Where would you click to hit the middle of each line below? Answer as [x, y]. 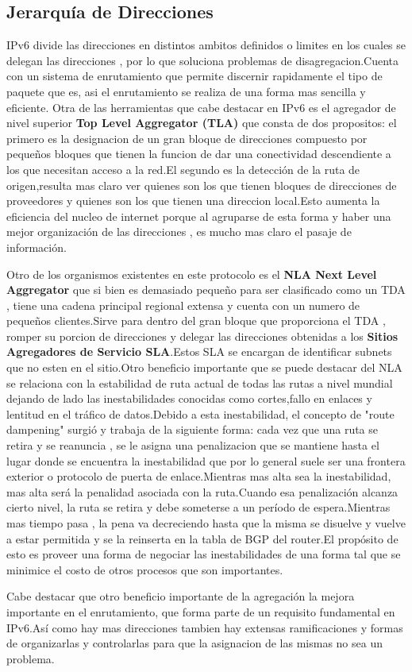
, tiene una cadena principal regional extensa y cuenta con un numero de [183, 305]
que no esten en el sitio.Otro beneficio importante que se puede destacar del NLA [204, 367]
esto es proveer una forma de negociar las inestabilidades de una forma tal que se [204, 554]
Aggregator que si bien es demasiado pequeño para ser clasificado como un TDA [206, 290]
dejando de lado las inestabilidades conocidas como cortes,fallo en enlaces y [189, 398]
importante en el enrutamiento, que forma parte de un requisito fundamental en [201, 611]
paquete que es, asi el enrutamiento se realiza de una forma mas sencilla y [186, 91]
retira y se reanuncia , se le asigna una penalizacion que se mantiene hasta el [193, 445]
